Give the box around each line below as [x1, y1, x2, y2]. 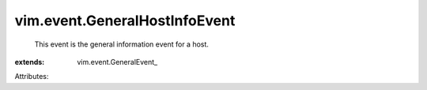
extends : [14, 57, 45, 66]
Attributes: [14, 72, 49, 81]
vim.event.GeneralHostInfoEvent [14, 12, 236, 29]
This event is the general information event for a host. [34, 39, 210, 49]
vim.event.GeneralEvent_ [77, 57, 158, 66]
